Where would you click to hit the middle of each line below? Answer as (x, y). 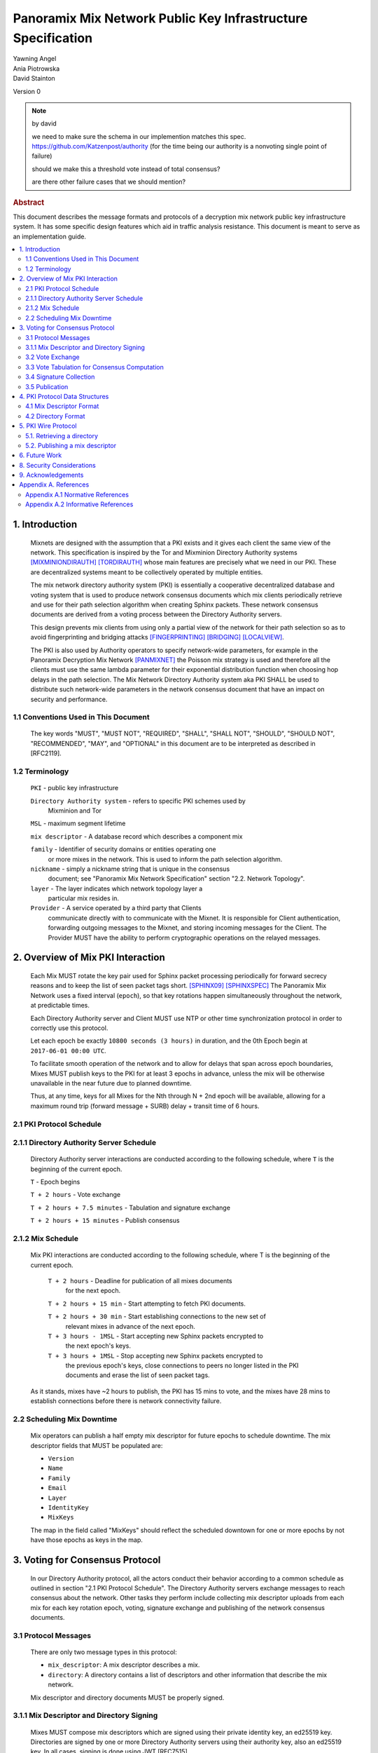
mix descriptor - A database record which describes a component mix (136, 836)
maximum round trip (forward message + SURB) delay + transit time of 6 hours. (145, 1106)
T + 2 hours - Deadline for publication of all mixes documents (140, 1280)
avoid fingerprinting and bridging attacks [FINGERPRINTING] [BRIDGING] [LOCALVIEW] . (157, 637)
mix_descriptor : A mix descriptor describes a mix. (124, 1665)
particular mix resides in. (83, 898)
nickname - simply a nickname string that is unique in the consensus (130, 869)
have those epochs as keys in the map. (87, 1540)
